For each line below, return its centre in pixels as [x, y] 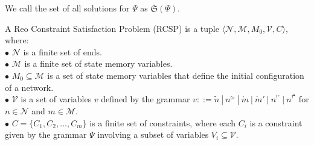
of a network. [29, 87]
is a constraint [276, 122]
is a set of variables [56, 99]
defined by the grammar [146, 99]
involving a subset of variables [153, 134]
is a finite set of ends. [62, 51]
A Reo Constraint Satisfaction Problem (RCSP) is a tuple [112, 28]
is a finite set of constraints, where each [163, 122]
